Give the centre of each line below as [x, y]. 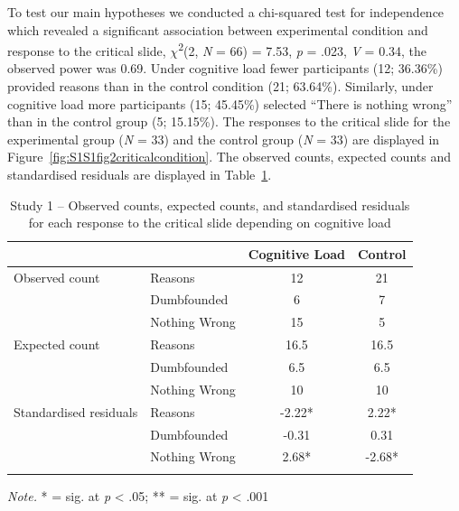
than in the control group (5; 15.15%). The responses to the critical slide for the [229, 121]
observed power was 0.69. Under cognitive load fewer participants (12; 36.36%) [225, 68]
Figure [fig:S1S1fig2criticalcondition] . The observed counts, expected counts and [229, 157]
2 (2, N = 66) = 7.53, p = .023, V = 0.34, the [303, 49]
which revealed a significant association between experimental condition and [218, 29]
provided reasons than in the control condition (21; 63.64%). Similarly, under [220, 86]
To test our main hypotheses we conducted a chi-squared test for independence [226, 12]
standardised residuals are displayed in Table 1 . [140, 174]
